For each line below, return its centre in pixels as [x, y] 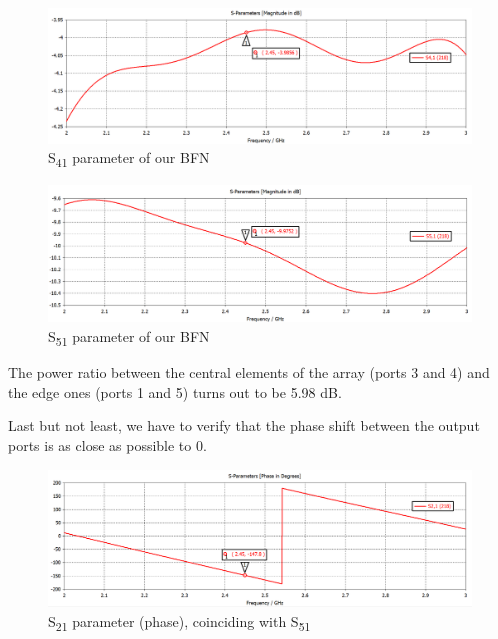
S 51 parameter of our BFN [129, 337]
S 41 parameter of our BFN [129, 159]
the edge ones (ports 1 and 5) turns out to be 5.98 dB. [175, 391]
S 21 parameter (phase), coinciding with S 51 [179, 622]
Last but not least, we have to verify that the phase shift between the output [244, 425]
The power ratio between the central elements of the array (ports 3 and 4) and [249, 372]
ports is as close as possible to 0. [107, 444]
